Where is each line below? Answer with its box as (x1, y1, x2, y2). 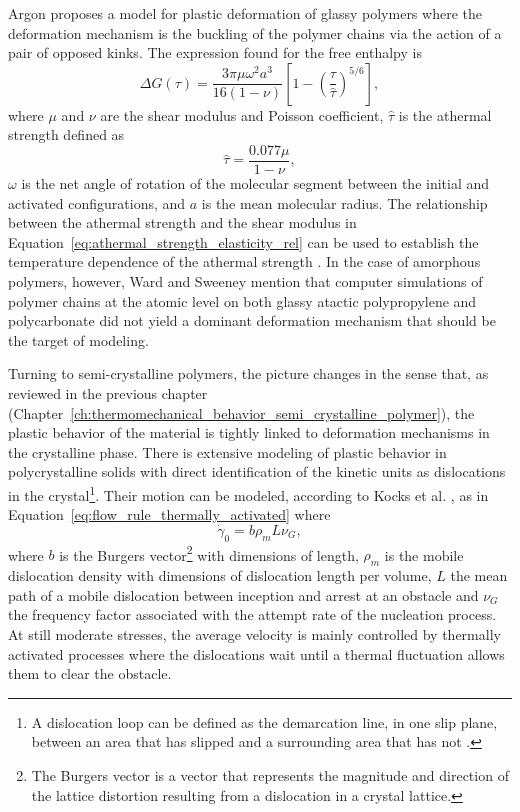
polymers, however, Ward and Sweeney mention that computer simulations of (8, 271, 483, 291)
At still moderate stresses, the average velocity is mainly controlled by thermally (8, 624, 501, 645)
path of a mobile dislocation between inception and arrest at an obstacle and (8, 584, 479, 605)
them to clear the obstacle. (8, 663, 172, 684)
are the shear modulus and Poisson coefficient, (100, 104, 384, 125)
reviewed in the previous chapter (8, 382, 208, 403)
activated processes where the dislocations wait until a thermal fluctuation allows (8, 643, 505, 664)
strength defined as (8, 124, 125, 145)
